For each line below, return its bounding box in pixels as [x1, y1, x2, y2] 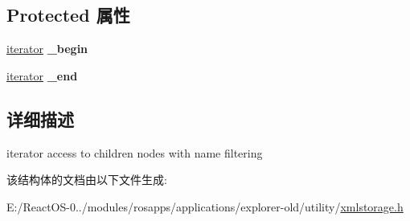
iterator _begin [6, 40, 88, 57]
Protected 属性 [6, 2, 130, 27]
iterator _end [6, 67, 78, 84]
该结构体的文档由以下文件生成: [6, 171, 167, 188]
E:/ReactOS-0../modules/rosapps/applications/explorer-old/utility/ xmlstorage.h [6, 198, 404, 215]
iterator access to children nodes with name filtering [6, 144, 263, 161]
